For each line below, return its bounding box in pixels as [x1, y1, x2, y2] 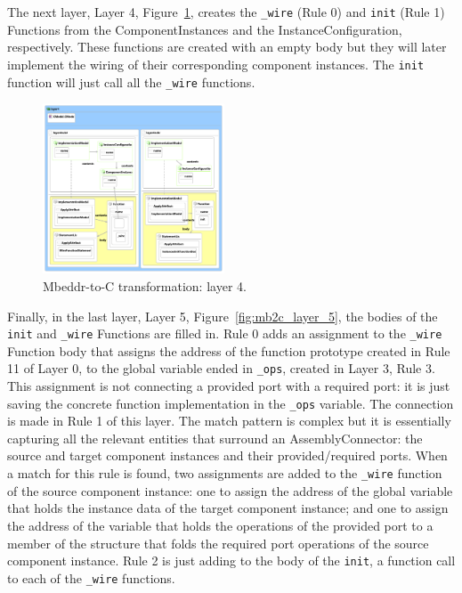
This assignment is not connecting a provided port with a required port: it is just [7, 377, 450, 395]
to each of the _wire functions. [7, 568, 175, 587]
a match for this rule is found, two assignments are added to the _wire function [7, 464, 442, 483]
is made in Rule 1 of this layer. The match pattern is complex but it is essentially [7, 411, 451, 430]
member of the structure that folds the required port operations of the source [7, 533, 429, 552]
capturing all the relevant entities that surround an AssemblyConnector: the [7, 428, 423, 447]
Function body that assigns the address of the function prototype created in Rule [7, 341, 450, 360]
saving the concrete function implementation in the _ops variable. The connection [7, 394, 454, 412]
